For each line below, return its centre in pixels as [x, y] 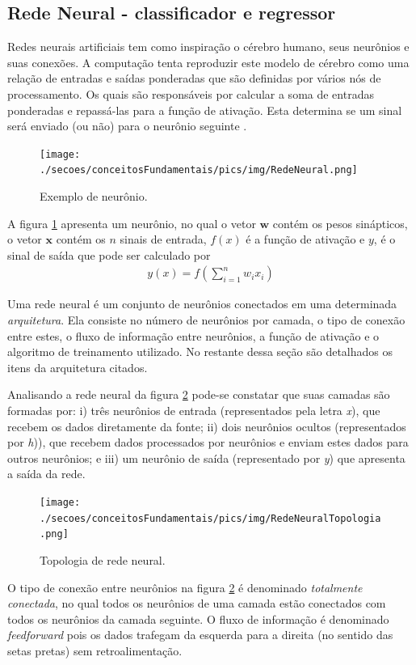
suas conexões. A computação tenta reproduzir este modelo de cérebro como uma [208, 62]
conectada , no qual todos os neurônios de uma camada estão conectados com [197, 603]
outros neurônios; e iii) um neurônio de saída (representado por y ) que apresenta [206, 457]
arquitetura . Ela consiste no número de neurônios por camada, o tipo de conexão [206, 320]
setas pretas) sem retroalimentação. [95, 650]
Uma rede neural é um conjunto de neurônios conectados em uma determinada [202, 304]
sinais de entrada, [163, 239]
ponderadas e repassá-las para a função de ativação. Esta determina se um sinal [205, 110]
